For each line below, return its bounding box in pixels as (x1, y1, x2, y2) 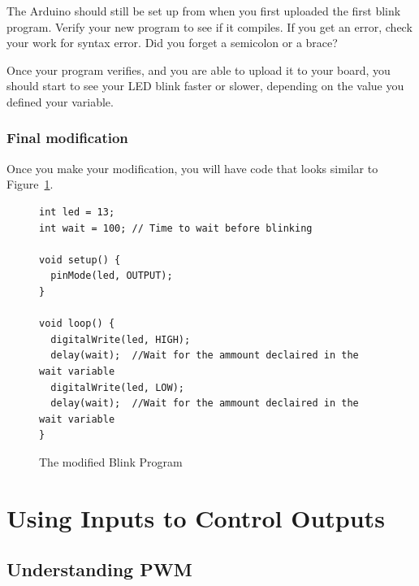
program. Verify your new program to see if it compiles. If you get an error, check (6, 18, 413, 35)
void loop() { (39, 318, 115, 330)
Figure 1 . (6, 176, 54, 193)
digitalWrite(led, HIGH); (50, 333, 191, 345)
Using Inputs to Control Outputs (6, 501, 385, 534)
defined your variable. (6, 93, 114, 110)
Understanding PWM (6, 557, 192, 582)
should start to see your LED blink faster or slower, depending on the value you (6, 77, 404, 94)
